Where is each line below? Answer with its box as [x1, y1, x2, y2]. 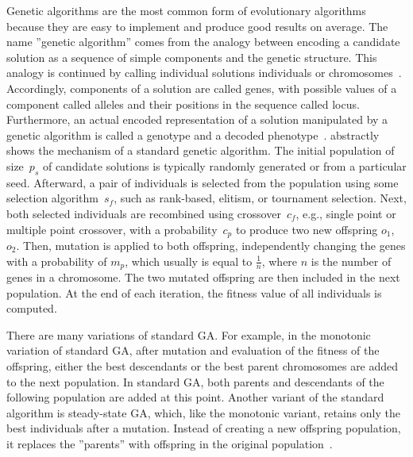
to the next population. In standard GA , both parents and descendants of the [6, 373, 384, 390]
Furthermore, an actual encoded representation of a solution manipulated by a [6, 111, 388, 128]
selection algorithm [6, 190, 99, 206]
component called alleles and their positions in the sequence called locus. [6, 95, 360, 112]
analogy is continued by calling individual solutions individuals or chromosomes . [6, 64, 402, 81]
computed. [6, 300, 57, 317]
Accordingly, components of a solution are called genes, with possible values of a [6, 79, 397, 96]
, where [261, 252, 298, 269]
